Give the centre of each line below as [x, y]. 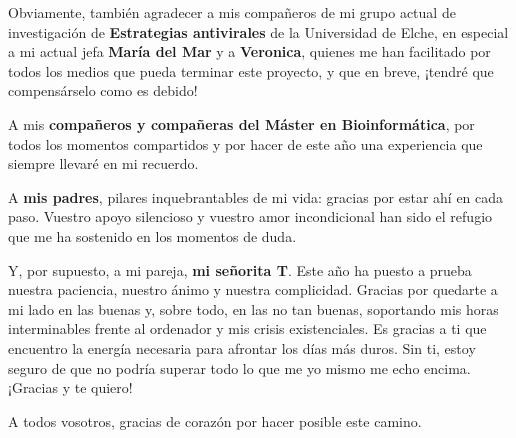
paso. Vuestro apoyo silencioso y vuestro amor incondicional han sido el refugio [250, 216]
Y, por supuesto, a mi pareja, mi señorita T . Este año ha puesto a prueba [240, 269]
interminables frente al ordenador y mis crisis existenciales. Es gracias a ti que [247, 328]
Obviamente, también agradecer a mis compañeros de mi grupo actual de [232, 12]
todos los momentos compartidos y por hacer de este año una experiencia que [245, 143]
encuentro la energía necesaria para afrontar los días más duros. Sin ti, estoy [242, 347]
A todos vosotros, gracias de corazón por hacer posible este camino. [215, 420]
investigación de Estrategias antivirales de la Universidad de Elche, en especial [258, 31]
